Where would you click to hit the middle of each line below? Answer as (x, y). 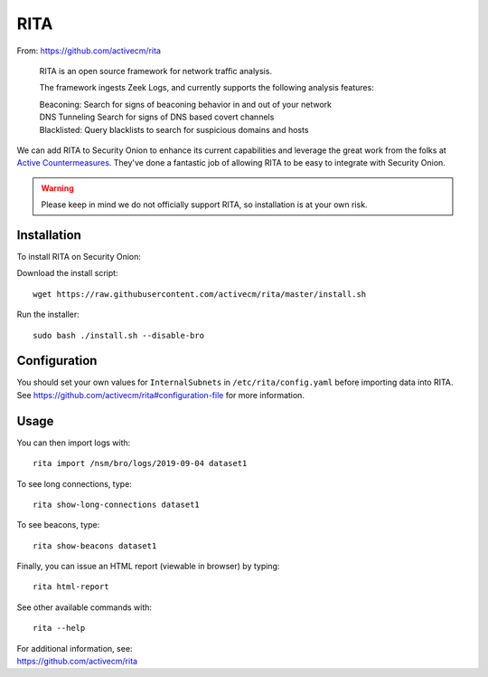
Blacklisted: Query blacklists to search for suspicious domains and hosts (174, 129)
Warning (57, 188)
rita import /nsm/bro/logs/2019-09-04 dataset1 (140, 463)
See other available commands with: (84, 607)
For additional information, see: (75, 648)
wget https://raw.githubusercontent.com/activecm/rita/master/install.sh (200, 294)
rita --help (59, 628)
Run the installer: (48, 315)
